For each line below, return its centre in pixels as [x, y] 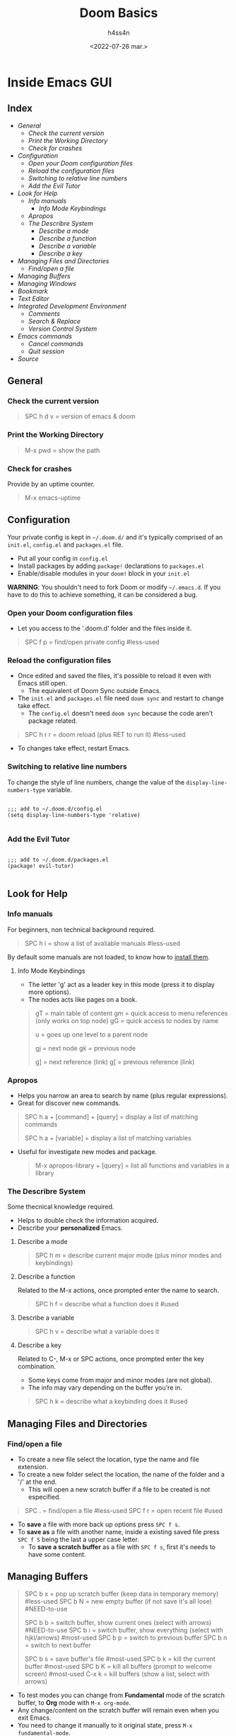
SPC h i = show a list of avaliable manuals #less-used [102, 943]
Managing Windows [47, 283]
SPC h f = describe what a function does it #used [107, 1304]
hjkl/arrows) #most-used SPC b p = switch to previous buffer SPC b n [126, 1638]
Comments [44, 314]
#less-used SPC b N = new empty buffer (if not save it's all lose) [118, 1601]
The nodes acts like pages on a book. [83, 999]
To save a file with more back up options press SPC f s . [99, 1524]
